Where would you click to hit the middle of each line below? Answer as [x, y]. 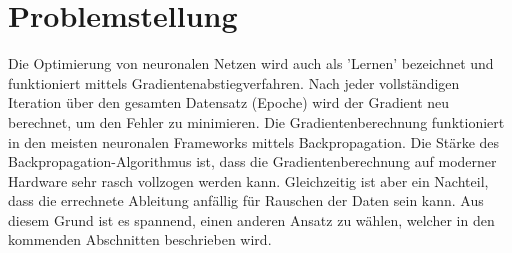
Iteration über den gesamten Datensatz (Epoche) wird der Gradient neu [229, 102]
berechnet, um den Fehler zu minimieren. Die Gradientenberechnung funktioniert [256, 121]
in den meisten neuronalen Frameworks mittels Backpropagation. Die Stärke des [254, 141]
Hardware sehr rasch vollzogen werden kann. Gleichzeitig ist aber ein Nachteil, [248, 180]
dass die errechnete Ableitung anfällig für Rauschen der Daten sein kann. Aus [246, 200]
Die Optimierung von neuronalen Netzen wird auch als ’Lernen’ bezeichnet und [251, 63]
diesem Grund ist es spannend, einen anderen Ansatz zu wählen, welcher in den [251, 219]
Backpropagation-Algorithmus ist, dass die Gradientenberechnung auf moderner [252, 161]
